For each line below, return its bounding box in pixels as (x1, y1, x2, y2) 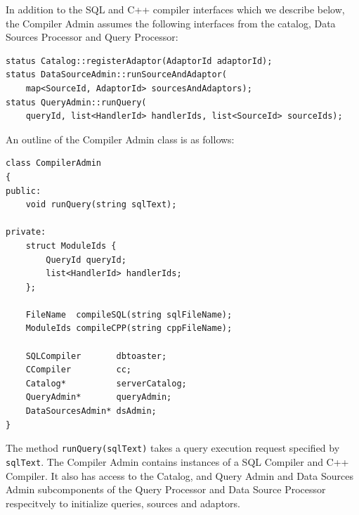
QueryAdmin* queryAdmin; (25, 392, 172, 403)
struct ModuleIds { (25, 240, 117, 251)
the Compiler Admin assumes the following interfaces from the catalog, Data (6, 15, 336, 30)
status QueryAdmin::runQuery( (6, 97, 147, 107)
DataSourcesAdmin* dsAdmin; (25, 406, 157, 417)
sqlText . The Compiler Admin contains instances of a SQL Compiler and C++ (6, 454, 349, 469)
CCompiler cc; (25, 365, 131, 375)
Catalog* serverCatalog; (25, 378, 187, 389)
